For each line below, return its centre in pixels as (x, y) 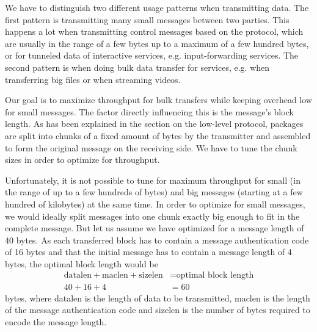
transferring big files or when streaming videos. (93, 79)
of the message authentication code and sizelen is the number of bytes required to (158, 310)
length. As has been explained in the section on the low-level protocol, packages (154, 124)
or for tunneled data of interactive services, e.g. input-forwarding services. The (152, 55)
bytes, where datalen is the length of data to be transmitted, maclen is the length (158, 298)
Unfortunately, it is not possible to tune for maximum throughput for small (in (153, 180)
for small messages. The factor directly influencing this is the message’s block (149, 111)
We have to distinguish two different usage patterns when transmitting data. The (157, 7)
